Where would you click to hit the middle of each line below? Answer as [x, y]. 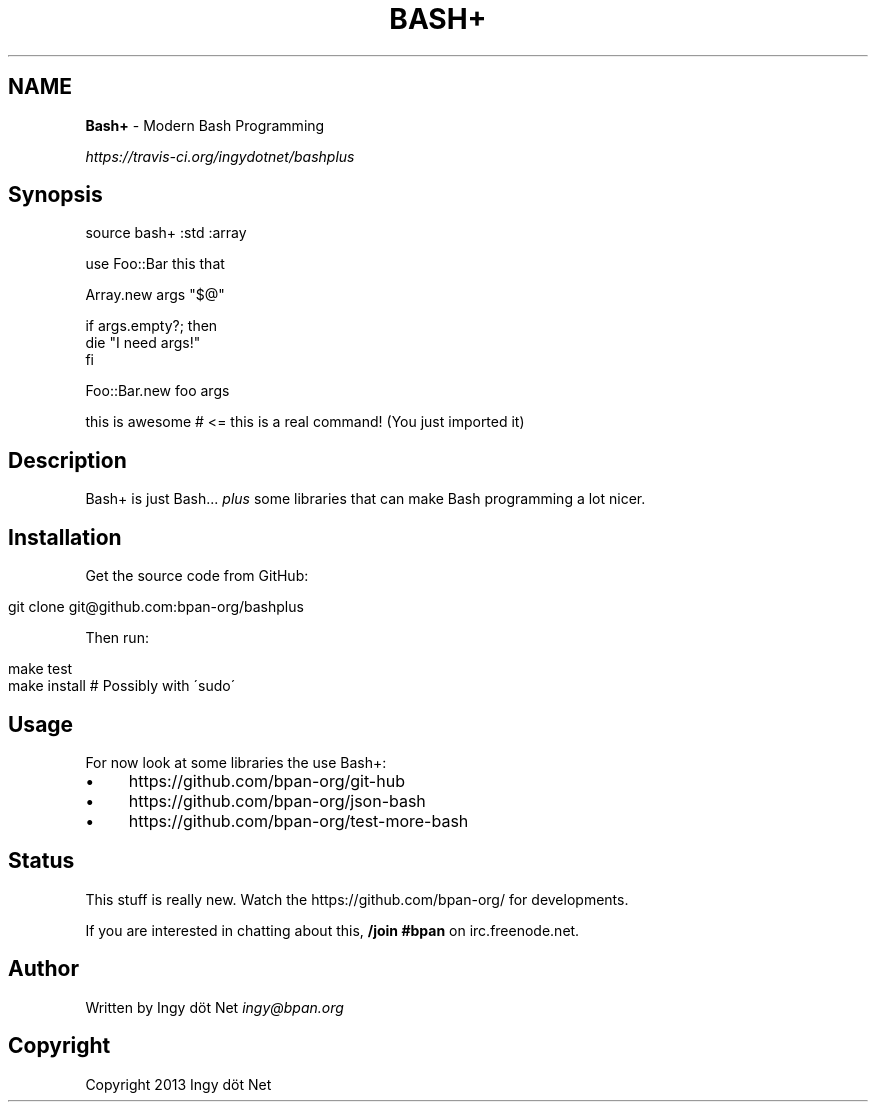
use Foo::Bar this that [155, 264]
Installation [65, 537]
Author [43, 969]
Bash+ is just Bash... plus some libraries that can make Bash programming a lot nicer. [365, 499]
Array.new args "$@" [155, 295]
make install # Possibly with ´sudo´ [122, 686]
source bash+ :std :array [166, 233]
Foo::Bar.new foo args [157, 391]
